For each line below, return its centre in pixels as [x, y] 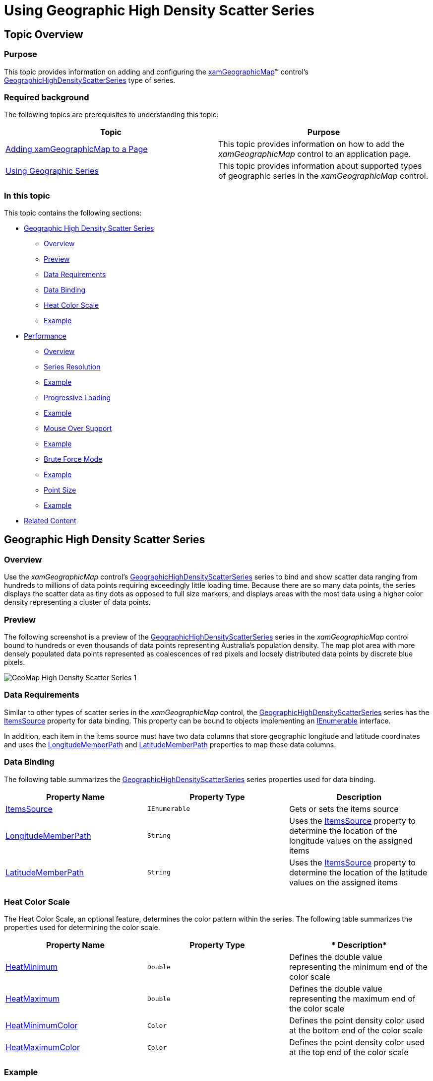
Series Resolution [72, 367]
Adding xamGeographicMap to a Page [77, 149]
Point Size [60, 490]
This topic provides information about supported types [320, 166]
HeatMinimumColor [42, 1026]
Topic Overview [44, 34]
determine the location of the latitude [358, 872]
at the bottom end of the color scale [356, 1031]
